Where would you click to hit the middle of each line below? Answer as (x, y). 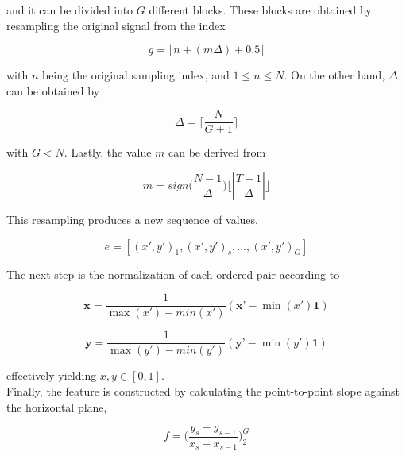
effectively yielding (52, 375)
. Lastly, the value (108, 152)
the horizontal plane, (57, 406)
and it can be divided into (70, 10)
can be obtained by (53, 90)
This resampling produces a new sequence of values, (132, 220)
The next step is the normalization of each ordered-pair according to (173, 274)
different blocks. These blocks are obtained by (260, 10)
